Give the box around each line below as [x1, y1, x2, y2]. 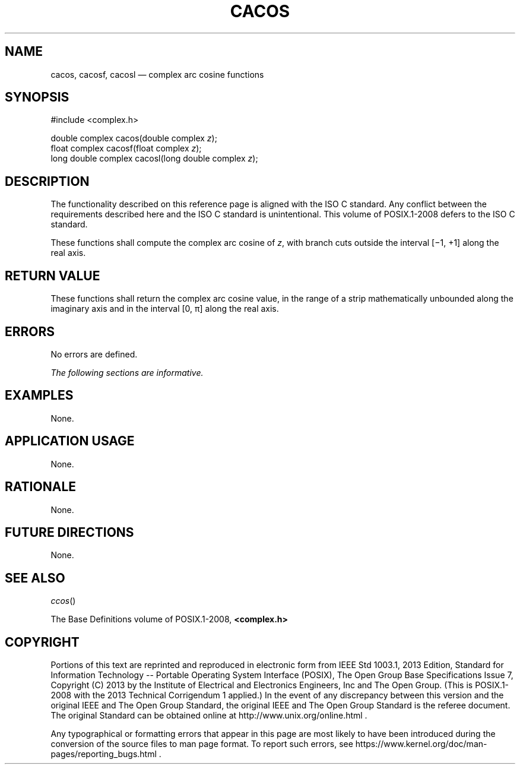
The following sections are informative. [50, 367, 204, 378]
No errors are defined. [50, 349, 138, 359]
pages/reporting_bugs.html [50, 749, 157, 759]
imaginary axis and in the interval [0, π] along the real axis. [50, 303, 279, 314]
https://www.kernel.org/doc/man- [355, 739, 487, 749]
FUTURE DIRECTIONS [5, 524, 134, 540]
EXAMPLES [5, 388, 74, 403]
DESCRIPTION [5, 173, 90, 189]
